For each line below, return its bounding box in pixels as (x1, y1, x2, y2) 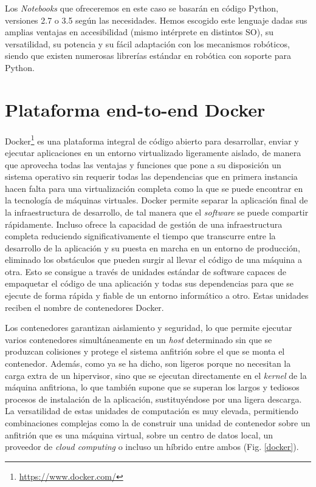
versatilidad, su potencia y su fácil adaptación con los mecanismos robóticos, (5, 37, 290, 50)
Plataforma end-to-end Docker (5, 97, 266, 121)
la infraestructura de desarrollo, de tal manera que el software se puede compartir (5, 205, 309, 218)
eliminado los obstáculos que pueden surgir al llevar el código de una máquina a (5, 253, 302, 266)
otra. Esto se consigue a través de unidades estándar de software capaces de (5, 265, 286, 278)
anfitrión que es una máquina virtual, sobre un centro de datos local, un (5, 428, 273, 441)
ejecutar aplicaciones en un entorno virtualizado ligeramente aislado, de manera (5, 146, 301, 158)
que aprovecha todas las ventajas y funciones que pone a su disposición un (5, 158, 281, 171)
